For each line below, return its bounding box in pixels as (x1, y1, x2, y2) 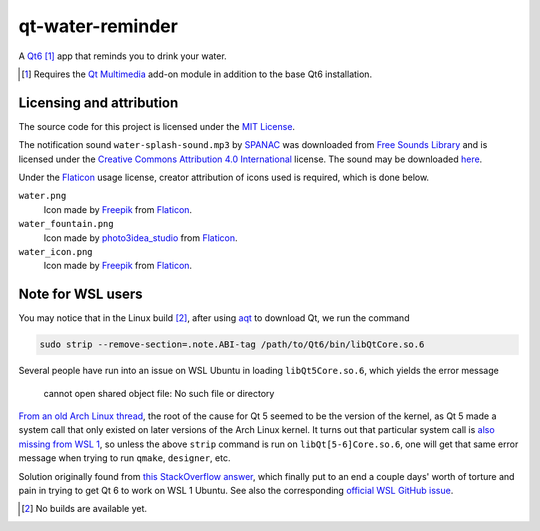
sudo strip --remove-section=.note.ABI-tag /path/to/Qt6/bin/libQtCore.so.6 (39, 339, 425, 350)
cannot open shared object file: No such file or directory (43, 387, 275, 399)
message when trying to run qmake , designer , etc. (18, 452, 231, 464)
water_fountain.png (18, 218, 114, 230)
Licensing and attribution (18, 94, 179, 111)
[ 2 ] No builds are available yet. (21, 503, 148, 515)
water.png (18, 190, 67, 202)
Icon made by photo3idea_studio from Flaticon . (43, 231, 239, 244)
